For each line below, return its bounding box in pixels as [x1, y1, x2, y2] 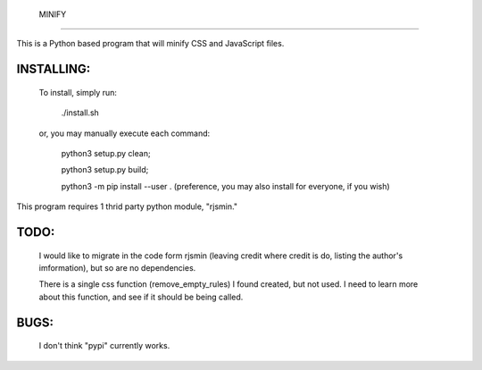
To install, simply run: [38, 87, 118, 97]
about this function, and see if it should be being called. [38, 291, 244, 302]
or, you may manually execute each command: [38, 128, 211, 139]
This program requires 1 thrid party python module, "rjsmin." [16, 201, 238, 212]
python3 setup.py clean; [61, 147, 151, 158]
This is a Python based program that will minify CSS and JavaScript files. [16, 38, 285, 49]
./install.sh [61, 107, 100, 118]
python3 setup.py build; [61, 164, 149, 175]
